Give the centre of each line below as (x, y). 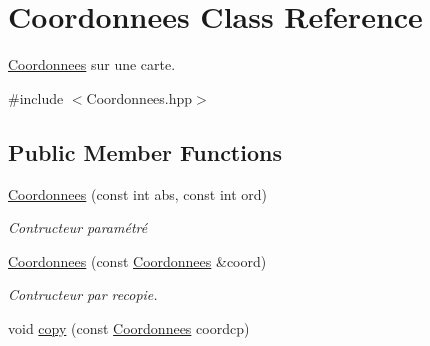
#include (36, 97)
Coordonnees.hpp (139, 97)
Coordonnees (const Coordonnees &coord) (137, 260)
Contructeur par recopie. (83, 294)
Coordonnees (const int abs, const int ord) (138, 193)
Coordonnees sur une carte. (92, 64)
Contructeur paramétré (78, 227)
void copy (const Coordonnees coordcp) (129, 327)
